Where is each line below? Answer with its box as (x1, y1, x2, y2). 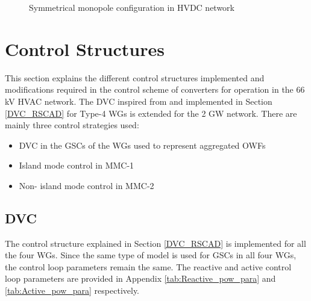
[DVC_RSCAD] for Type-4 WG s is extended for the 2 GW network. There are (5, 107, 297, 119)
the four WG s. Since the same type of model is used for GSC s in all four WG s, (5, 249, 297, 261)
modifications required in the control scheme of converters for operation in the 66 (5, 83, 305, 96)
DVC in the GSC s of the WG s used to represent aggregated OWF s (19, 138, 266, 151)
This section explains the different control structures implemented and (5, 71, 265, 84)
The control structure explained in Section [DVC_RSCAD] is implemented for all (5, 237, 306, 249)
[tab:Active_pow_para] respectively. (5, 284, 140, 297)
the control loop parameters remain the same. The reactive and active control (5, 260, 292, 273)
